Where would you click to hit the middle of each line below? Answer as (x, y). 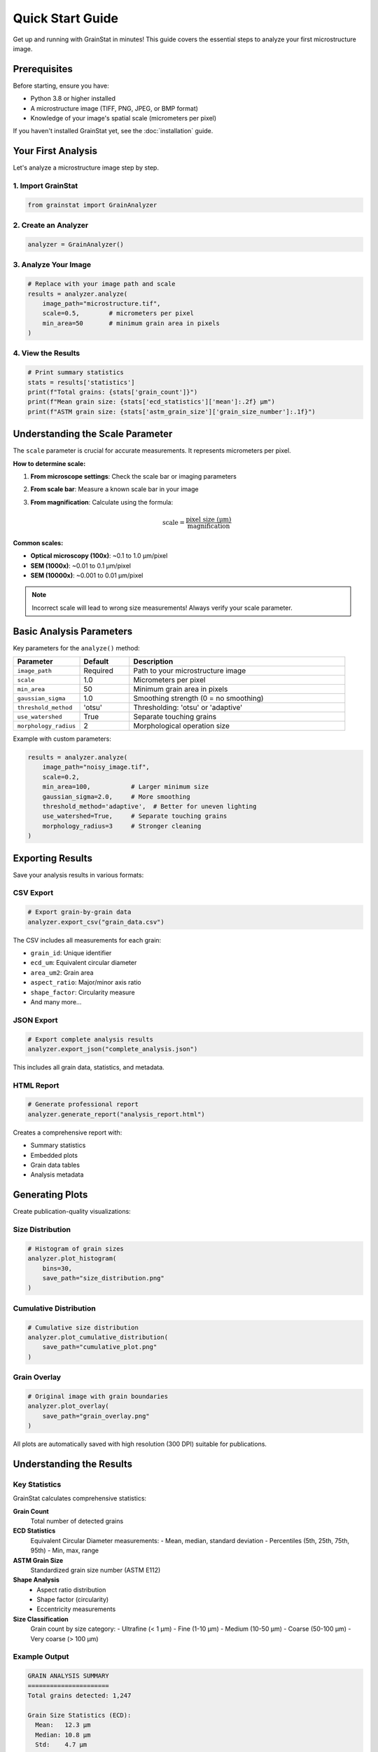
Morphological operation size (182, 726)
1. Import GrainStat (45, 186)
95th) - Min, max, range (65, 1551)
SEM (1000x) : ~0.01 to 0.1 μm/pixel (80, 566)
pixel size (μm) (209, 520)
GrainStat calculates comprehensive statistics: (80, 1498)
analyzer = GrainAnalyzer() (76, 244)
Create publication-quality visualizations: (72, 1212)
